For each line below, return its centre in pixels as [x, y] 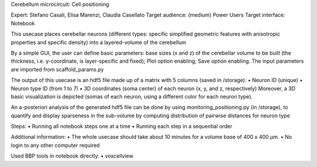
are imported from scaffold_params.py [57, 69]
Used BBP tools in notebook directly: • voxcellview [72, 156]
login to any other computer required [55, 145]
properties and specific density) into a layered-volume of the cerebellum [99, 42]
